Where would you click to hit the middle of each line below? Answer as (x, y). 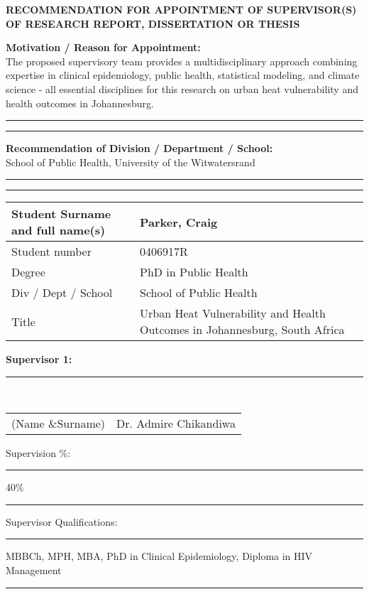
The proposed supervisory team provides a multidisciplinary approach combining (182, 61)
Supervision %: (38, 452)
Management (34, 569)
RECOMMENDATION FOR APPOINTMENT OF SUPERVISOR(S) (181, 9)
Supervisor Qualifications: (62, 521)
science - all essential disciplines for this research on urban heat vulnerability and (182, 88)
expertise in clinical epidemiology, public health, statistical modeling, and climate (183, 75)
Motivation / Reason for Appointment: (103, 47)
